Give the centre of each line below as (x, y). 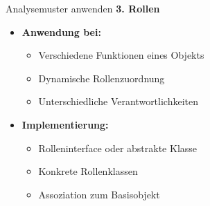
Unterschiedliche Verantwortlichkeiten (119, 101)
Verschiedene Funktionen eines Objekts (121, 55)
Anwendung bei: (61, 31)
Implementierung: (65, 124)
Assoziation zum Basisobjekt (99, 194)
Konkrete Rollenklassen (88, 171)
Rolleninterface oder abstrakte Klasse (118, 148)
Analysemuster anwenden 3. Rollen (83, 8)
